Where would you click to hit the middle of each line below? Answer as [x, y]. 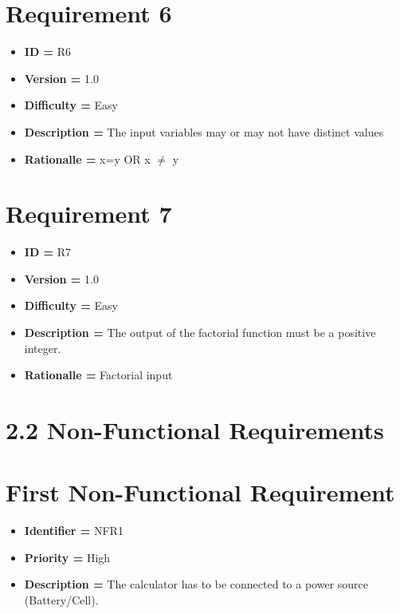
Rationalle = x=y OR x [87, 158]
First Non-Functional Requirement [200, 492]
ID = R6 [48, 51]
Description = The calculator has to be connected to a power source [196, 584]
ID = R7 [48, 252]
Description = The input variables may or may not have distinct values [204, 131]
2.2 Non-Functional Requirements [195, 429]
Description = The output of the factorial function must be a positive [200, 332]
